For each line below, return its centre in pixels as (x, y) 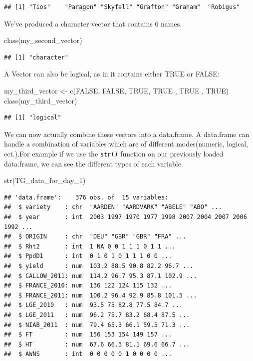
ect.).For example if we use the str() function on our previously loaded (114, 153)
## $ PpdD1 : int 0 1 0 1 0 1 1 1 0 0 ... (88, 256)
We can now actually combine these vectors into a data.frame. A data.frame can (127, 134)
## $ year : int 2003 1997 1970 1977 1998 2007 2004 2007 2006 (126, 217)
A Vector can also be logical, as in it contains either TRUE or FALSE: (112, 74)
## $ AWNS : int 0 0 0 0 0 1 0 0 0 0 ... (88, 354)
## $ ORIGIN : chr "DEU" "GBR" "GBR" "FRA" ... (95, 237)
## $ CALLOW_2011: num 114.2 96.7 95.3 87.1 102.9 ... (101, 276)
